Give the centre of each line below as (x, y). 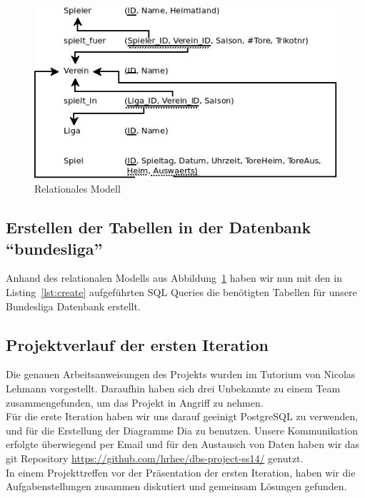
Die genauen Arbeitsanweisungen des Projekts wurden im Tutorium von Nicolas (181, 374)
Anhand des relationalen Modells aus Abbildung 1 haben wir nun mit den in (174, 278)
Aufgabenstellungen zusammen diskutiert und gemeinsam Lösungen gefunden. (176, 486)
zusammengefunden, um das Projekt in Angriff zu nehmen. (135, 402)
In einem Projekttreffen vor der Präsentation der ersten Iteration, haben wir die (181, 472)
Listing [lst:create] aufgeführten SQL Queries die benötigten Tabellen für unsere (181, 292)
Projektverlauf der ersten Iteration (137, 344)
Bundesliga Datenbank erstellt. (73, 306)
